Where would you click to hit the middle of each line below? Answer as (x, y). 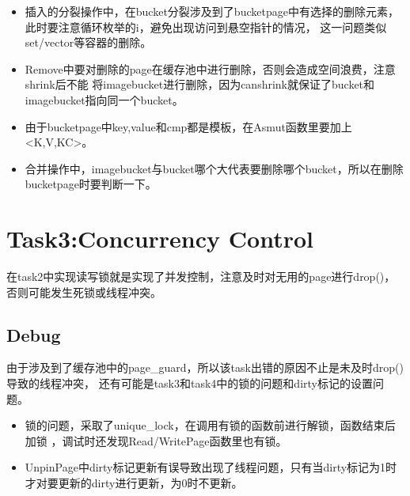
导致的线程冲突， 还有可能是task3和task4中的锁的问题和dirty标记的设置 (190, 383)
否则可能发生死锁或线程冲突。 (84, 292)
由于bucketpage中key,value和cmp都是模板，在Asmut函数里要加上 (188, 126)
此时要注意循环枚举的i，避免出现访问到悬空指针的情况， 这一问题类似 (206, 27)
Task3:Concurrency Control (160, 239)
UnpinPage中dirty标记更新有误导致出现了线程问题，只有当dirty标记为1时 (211, 467)
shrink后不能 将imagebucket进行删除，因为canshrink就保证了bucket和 (200, 84)
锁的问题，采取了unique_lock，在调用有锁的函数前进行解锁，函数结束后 (210, 425)
